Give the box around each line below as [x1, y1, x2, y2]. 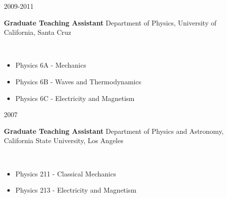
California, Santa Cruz [4, 27, 71, 37]
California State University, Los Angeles [4, 135, 124, 146]
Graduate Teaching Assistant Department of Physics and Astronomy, [4, 125, 224, 136]
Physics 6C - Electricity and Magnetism [15, 93, 135, 103]
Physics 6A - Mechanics [15, 60, 86, 70]
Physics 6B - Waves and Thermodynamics [15, 76, 142, 86]
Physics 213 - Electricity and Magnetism [15, 185, 137, 195]
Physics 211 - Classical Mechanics [15, 168, 116, 178]
